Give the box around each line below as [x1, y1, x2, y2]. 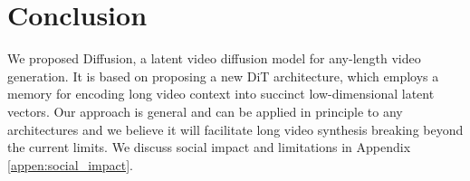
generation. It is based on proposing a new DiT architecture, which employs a [7, 66, 439, 85]
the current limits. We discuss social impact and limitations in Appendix [7, 138, 411, 157]
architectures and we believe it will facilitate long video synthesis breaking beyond [7, 119, 464, 138]
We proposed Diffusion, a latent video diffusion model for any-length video [7, 49, 421, 68]
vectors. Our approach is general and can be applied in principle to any [7, 101, 403, 120]
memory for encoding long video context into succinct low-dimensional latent [7, 84, 435, 103]
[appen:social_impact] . [7, 155, 133, 174]
